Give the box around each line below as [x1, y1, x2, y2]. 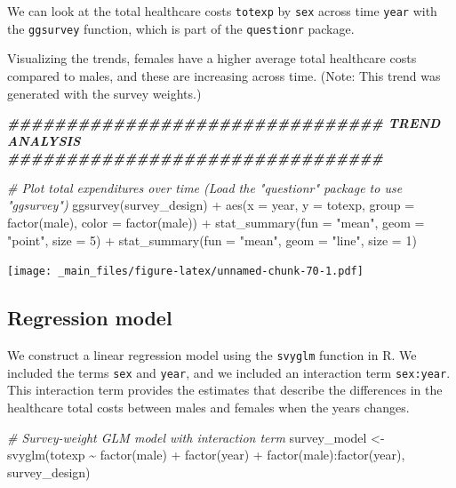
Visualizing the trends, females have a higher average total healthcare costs [7, 49, 417, 68]
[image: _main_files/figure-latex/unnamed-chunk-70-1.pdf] [7, 265, 364, 278]
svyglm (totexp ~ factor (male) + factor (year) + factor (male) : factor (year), [7, 445, 405, 464]
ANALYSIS [7, 131, 81, 149]
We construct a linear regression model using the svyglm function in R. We [7, 346, 417, 364]
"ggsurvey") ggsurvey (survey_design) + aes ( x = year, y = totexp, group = [7, 196, 415, 214]
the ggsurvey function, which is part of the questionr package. [7, 19, 355, 37]
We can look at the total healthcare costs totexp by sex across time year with [7, 2, 437, 20]
